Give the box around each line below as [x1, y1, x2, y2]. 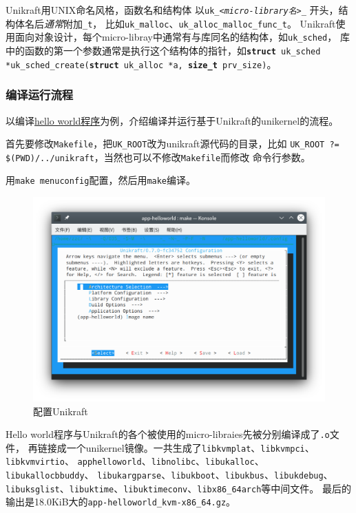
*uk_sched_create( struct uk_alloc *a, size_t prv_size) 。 [6, 56, 277, 71]
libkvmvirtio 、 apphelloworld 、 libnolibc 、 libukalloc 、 [6, 454, 264, 468]
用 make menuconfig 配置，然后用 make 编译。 [6, 173, 196, 187]
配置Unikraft [33, 404, 88, 418]
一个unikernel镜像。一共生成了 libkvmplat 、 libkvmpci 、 [66, 440, 315, 454]
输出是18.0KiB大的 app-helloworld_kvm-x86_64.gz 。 [6, 494, 236, 509]
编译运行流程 [6, 86, 74, 103]
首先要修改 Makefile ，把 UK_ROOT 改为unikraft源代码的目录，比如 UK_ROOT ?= [6, 136, 339, 151]
